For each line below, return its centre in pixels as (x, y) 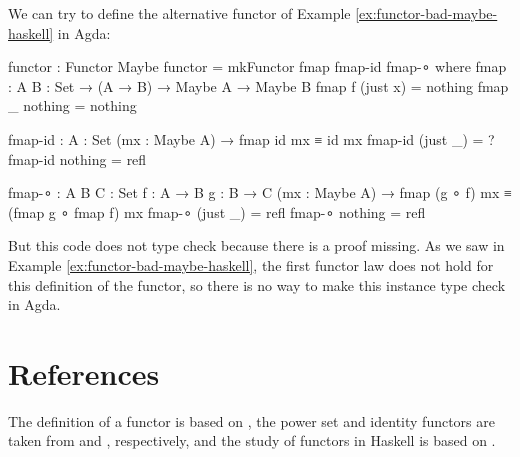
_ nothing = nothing (72, 105)
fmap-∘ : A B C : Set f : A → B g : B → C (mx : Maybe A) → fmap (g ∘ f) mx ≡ (260, 192)
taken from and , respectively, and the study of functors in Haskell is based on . (252, 440)
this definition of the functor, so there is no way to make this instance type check (257, 284)
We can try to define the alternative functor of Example (179, 13)
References (84, 372)
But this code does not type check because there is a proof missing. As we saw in (256, 245)
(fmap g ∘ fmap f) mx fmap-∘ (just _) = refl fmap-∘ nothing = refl (217, 211)
